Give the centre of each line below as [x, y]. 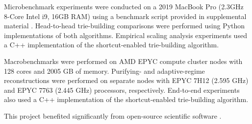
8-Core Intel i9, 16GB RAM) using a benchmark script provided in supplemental [125, 16]
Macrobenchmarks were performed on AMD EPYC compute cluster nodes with [123, 61]
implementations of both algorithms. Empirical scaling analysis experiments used [126, 35]
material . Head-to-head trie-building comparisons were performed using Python [125, 26]
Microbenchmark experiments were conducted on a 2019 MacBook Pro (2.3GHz [124, 6]
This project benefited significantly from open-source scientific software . [113, 115]
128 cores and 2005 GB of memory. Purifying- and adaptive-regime [104, 71]
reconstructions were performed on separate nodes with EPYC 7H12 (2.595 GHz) [126, 80]
